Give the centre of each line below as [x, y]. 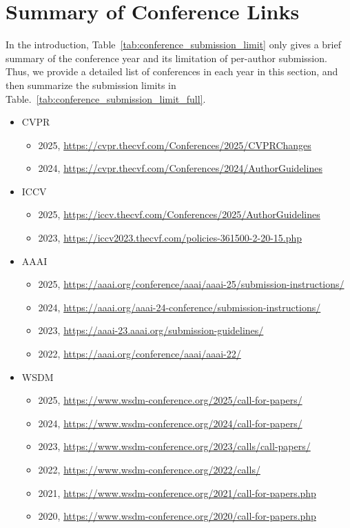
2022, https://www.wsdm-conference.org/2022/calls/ [149, 469]
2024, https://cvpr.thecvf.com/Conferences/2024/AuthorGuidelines [180, 168]
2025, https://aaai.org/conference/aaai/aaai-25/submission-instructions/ [191, 284]
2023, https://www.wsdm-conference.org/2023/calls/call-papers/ [174, 446]
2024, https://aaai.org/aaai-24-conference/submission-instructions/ [179, 307]
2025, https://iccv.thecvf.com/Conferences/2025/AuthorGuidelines [179, 214]
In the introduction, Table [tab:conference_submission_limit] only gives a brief [173, 45]
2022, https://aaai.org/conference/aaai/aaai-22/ [140, 354]
